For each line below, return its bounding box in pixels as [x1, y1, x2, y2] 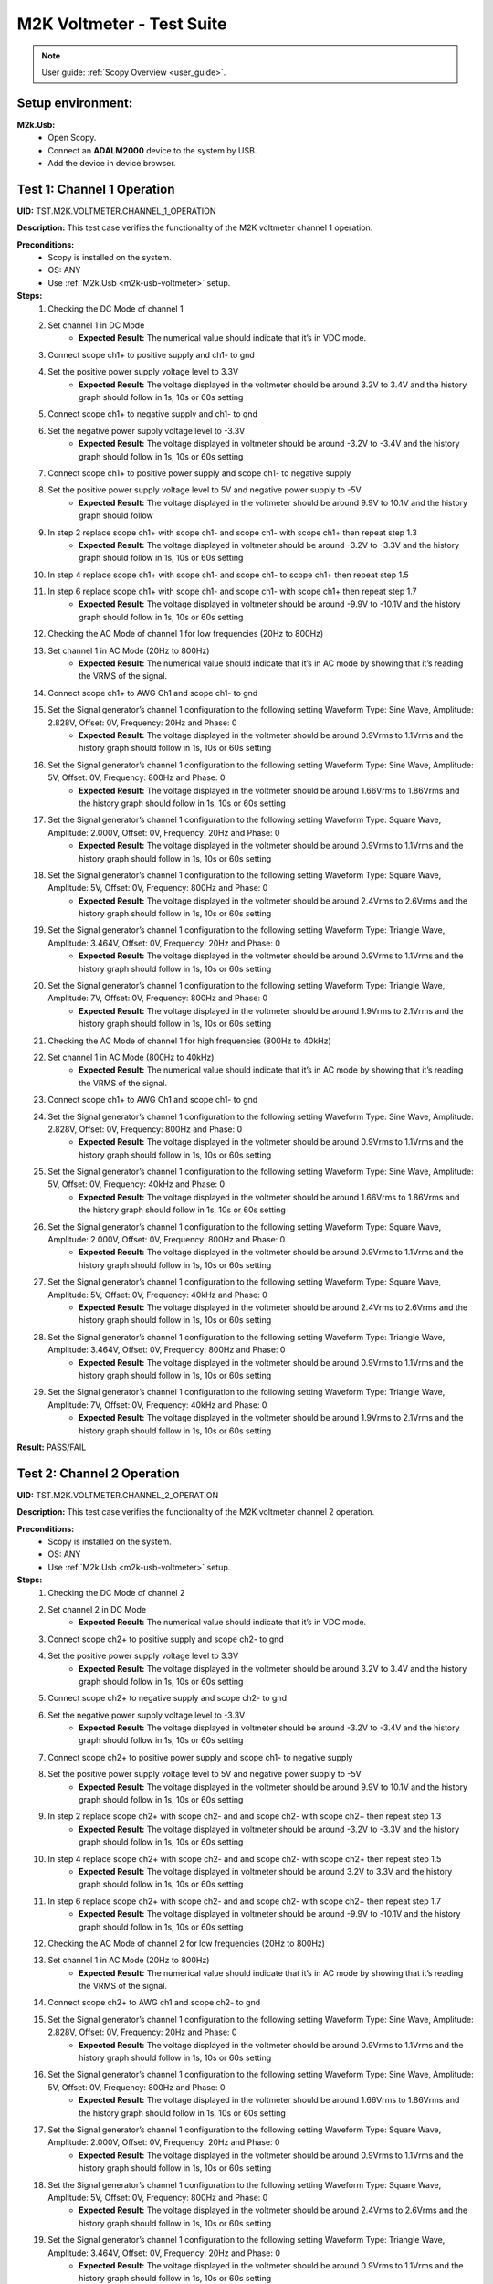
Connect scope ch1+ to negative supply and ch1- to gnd [47, 408, 257, 419]
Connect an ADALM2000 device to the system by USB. [47, 144, 257, 155]
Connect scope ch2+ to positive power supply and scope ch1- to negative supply [47, 1751, 353, 1762]
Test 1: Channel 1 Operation [16, 181, 175, 196]
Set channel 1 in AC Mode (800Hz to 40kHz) [47, 1052, 215, 1063]
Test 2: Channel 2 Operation [16, 1465, 180, 1481]
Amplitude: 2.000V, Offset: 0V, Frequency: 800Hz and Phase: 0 [47, 1234, 286, 1245]
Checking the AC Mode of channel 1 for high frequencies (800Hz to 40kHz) [47, 1035, 332, 1046]
